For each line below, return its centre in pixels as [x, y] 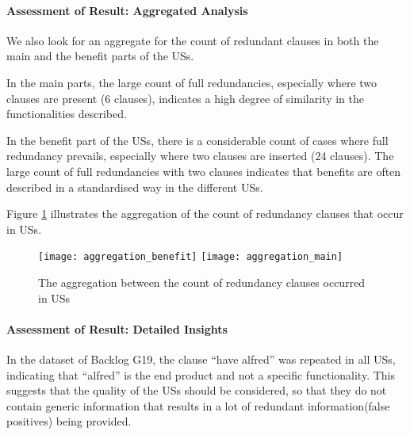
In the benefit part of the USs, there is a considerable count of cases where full [197, 140]
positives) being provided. [69, 421]
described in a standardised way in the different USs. [135, 187]
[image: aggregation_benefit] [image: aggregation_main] [191, 257]
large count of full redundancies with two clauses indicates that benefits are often [204, 171]
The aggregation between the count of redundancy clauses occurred [202, 282]
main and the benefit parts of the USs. [100, 56]
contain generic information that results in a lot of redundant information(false [198, 405]
